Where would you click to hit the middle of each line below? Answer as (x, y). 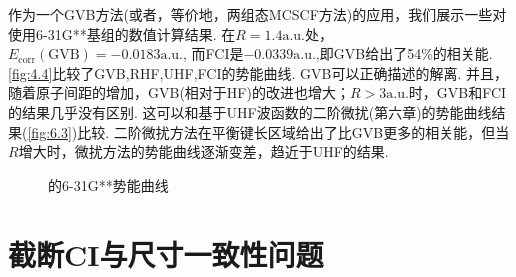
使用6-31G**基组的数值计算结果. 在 (122, 33)
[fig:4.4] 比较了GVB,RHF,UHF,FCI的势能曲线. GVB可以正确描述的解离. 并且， (258, 72)
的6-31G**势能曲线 (108, 184)
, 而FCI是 (213, 53)
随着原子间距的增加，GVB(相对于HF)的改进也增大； (179, 92)
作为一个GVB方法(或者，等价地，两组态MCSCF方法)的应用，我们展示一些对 (257, 14)
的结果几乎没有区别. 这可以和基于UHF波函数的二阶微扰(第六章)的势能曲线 (250, 111)
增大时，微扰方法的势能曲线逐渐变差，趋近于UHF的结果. (203, 151)
